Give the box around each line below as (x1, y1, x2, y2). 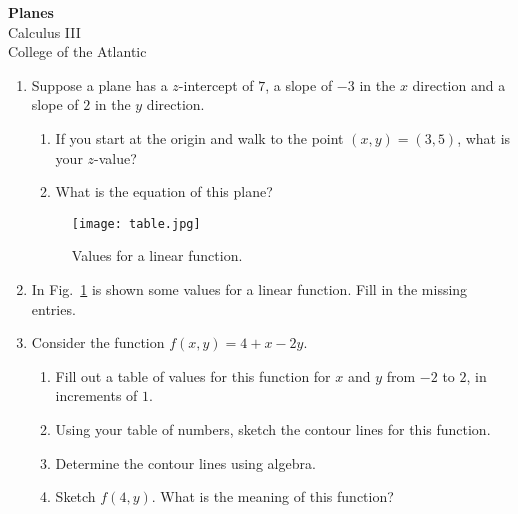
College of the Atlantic (8, 41, 147, 62)
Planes (8, 2, 54, 22)
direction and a (412, 74, 506, 95)
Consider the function (31, 332, 165, 353)
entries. (31, 298, 76, 319)
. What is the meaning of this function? (151, 486, 394, 507)
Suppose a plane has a (31, 74, 168, 95)
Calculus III (8, 21, 81, 42)
